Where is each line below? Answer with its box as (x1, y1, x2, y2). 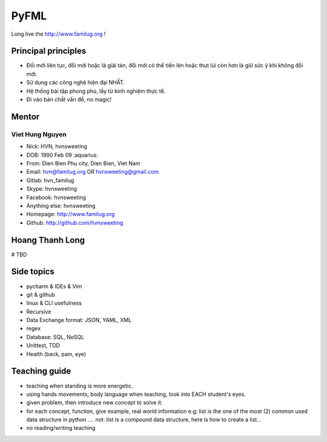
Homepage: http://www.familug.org (26, 211, 115, 218)
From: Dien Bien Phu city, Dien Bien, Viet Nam (26, 159, 140, 167)
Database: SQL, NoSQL (26, 333, 85, 340)
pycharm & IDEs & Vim (26, 282, 82, 290)
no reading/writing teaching (26, 424, 96, 432)
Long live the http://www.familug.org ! (11, 30, 106, 38)
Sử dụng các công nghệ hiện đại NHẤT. (26, 79, 125, 86)
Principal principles (11, 46, 87, 56)
